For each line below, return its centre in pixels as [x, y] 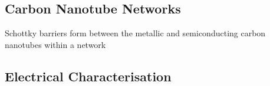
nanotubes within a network [55, 44]
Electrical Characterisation [88, 76]
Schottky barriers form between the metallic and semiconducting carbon [135, 33]
